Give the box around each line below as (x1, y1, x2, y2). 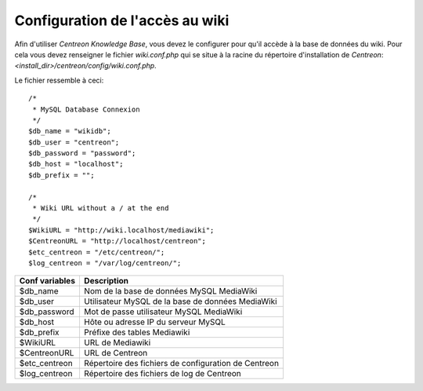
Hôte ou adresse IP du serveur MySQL (83, 316, 226, 327)
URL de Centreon (83, 348, 148, 359)
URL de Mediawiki (83, 338, 151, 349)
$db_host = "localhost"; (28, 159, 124, 169)
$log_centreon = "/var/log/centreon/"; (28, 258, 182, 267)
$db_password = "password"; (28, 149, 136, 158)
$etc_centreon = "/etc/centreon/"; (28, 247, 165, 257)
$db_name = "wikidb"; (28, 126, 111, 136)
